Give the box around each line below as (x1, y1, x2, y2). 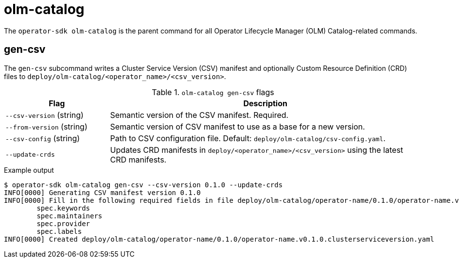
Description (243, 98, 287, 108)
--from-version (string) (5, 121, 88, 131)
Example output (4, 165, 54, 174)
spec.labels (36, 227, 82, 235)
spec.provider (36, 219, 90, 228)
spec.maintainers (36, 212, 103, 220)
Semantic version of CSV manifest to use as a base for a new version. (110, 121, 365, 131)
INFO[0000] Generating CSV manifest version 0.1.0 (4, 188, 201, 196)
